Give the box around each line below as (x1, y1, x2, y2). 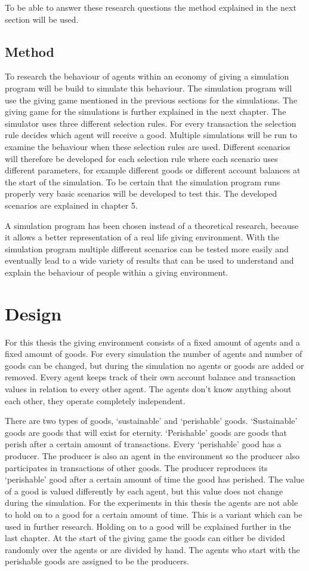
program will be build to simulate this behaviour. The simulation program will (5, 81, 292, 94)
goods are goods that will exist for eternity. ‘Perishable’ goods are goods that (5, 426, 287, 438)
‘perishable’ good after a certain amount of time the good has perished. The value (5, 473, 305, 485)
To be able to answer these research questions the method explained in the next (5, 1, 296, 13)
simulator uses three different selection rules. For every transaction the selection (5, 117, 296, 129)
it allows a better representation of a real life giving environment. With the (5, 231, 280, 243)
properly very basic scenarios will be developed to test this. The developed (5, 187, 277, 200)
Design (5, 301, 62, 325)
